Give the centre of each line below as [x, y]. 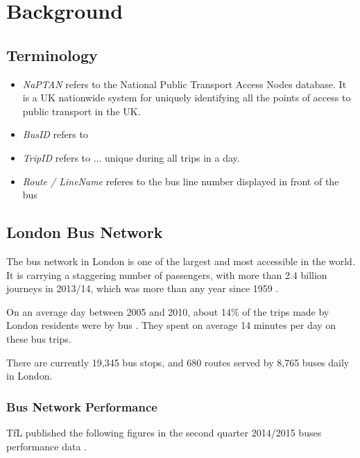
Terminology [52, 54]
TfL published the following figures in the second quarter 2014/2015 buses [164, 432]
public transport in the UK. [82, 111]
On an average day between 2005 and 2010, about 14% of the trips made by [168, 311]
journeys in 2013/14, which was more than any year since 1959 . [143, 288]
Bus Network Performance [82, 406]
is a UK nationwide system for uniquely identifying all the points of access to [187, 97]
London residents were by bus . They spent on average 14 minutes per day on [171, 325]
